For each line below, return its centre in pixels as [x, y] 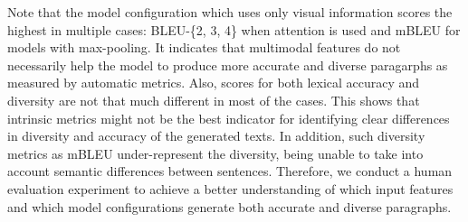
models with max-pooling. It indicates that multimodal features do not [204, 47]
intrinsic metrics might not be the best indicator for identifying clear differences [229, 118]
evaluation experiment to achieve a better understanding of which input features [230, 188]
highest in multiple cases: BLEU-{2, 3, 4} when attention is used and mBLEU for [234, 29]
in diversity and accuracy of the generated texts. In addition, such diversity [216, 136]
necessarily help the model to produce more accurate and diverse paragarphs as [228, 65]
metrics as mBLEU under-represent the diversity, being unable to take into [215, 153]
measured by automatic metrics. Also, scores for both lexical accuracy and [214, 83]
